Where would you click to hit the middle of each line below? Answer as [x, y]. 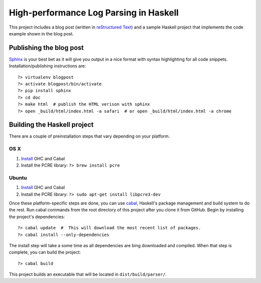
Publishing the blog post [46, 48]
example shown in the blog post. [41, 33]
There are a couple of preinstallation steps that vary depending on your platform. [89, 136]
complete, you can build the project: [45, 252]
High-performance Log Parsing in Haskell [94, 13]
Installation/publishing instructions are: [48, 66]
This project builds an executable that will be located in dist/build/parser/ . [88, 274]
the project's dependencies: [37, 217]
